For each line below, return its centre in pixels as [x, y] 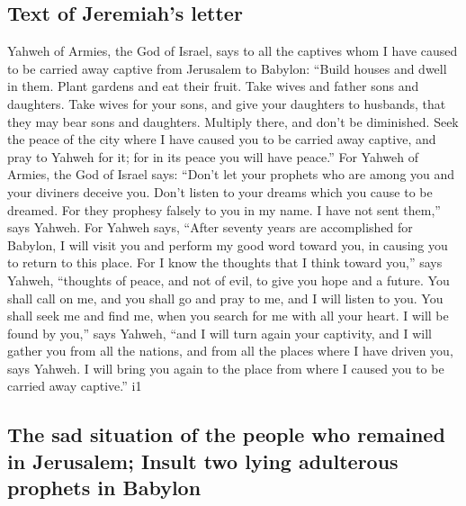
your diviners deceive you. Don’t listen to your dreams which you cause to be [220, 191]
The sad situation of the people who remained [226, 434]
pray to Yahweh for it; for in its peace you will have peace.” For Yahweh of [213, 156]
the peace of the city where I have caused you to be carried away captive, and [222, 139]
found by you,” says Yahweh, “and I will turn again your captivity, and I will [220, 333]
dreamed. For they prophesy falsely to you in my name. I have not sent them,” [224, 209]
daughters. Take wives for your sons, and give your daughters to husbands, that [227, 103]
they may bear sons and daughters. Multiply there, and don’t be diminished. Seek [233, 121]
